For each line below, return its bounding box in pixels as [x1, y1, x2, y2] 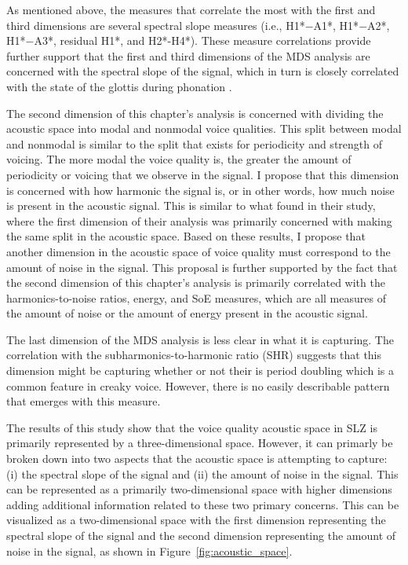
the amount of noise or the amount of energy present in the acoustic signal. [6, 305, 368, 321]
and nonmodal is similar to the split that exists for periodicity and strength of [6, 135, 382, 152]
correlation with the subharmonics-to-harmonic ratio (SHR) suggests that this [6, 347, 382, 363]
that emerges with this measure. [6, 393, 161, 409]
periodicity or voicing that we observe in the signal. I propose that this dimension [6, 166, 399, 182]
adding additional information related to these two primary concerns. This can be [6, 496, 399, 512]
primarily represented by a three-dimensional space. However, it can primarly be [6, 435, 393, 451]
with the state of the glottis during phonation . [6, 78, 232, 94]
